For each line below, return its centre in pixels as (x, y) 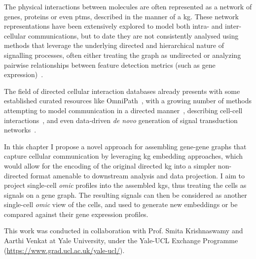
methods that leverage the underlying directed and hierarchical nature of (114, 45)
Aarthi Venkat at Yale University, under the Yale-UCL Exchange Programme (121, 240)
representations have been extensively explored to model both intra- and (113, 26)
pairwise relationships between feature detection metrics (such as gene (110, 65)
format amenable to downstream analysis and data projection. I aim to (138, 175)
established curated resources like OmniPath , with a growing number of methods (128, 101)
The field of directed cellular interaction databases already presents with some (122, 91)
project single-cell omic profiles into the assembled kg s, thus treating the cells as (125, 185)
